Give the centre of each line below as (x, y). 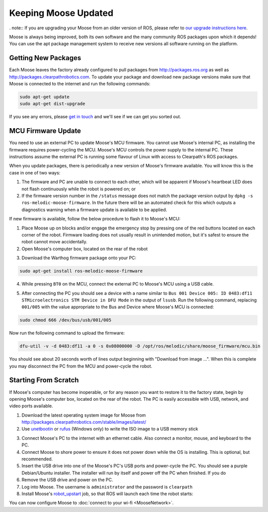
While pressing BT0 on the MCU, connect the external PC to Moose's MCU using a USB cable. (118, 284)
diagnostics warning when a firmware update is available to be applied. (94, 210)
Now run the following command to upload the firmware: (67, 333)
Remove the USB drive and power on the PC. (67, 480)
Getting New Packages (45, 58)
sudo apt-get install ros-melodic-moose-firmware (81, 271)
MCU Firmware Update (45, 131)
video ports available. (31, 406)
